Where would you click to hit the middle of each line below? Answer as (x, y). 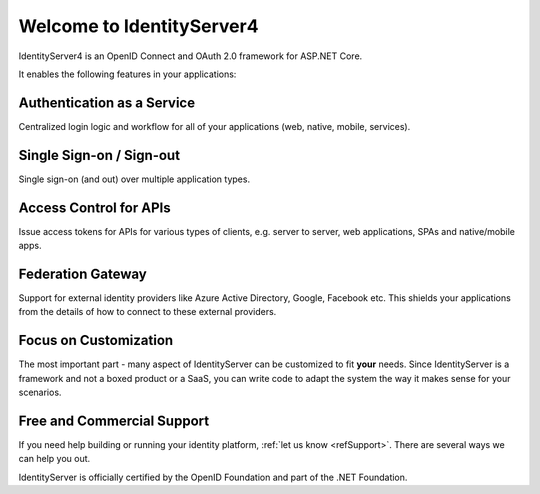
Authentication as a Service (106, 102)
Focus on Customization (96, 340)
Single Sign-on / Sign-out (99, 155)
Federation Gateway (82, 273)
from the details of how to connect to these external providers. (147, 312)
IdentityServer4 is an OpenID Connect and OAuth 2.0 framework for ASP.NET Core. (190, 56)
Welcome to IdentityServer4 (138, 26)
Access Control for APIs (94, 207)
